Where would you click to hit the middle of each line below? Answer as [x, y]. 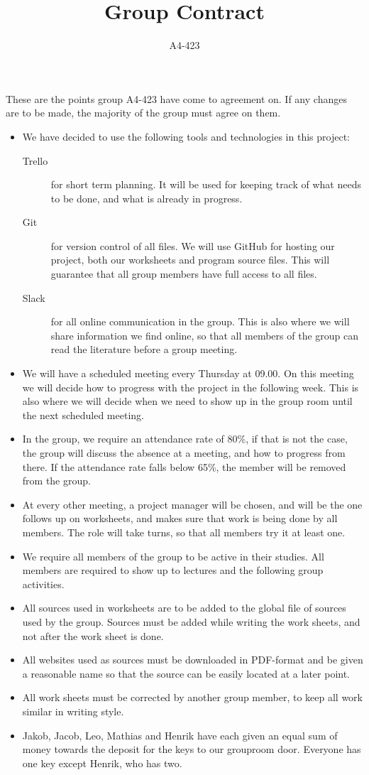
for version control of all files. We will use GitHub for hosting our [193, 245]
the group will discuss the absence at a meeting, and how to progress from [184, 452]
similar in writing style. [73, 711]
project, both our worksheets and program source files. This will [190, 260]
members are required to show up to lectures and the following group [173, 570]
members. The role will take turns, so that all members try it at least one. [184, 532]
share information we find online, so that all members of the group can [205, 335]
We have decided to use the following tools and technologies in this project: [186, 136]
